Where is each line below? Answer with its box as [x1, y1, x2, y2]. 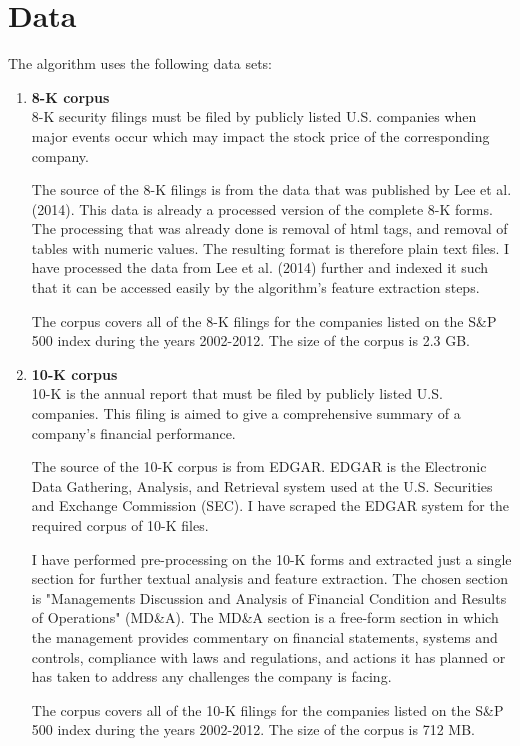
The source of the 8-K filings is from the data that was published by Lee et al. [31, 179, 512, 200]
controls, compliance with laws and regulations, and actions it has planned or [31, 646, 506, 667]
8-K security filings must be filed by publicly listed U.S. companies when [31, 106, 477, 127]
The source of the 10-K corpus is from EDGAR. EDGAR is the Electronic [31, 456, 487, 477]
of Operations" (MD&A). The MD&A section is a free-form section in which [31, 607, 499, 628]
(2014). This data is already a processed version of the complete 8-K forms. [31, 198, 493, 219]
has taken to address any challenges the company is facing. [31, 666, 392, 687]
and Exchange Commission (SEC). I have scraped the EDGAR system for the [31, 495, 509, 516]
